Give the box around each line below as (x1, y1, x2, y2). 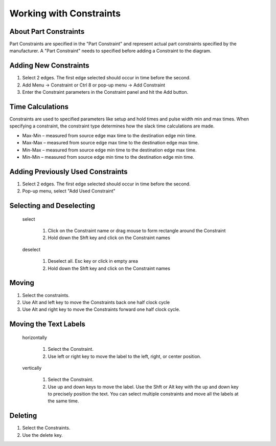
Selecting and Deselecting (9, 201, 96, 210)
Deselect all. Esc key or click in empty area (48, 258, 138, 264)
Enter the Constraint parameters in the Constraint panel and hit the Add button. (22, 89, 189, 95)
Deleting (9, 411, 37, 420)
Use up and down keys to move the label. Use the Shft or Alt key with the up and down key (48, 384, 239, 390)
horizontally (22, 334, 47, 341)
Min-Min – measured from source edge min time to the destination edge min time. (22, 154, 194, 160)
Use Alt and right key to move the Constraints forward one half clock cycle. (22, 306, 180, 312)
